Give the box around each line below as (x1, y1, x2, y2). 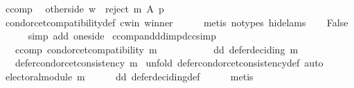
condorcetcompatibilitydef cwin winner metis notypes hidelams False (5, 15, 348, 29)
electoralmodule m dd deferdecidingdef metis (5, 69, 254, 83)
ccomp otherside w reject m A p (5, 1, 164, 15)
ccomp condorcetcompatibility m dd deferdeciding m (15, 42, 299, 56)
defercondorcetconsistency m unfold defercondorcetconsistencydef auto (15, 55, 324, 70)
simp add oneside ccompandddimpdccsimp (28, 28, 216, 43)
